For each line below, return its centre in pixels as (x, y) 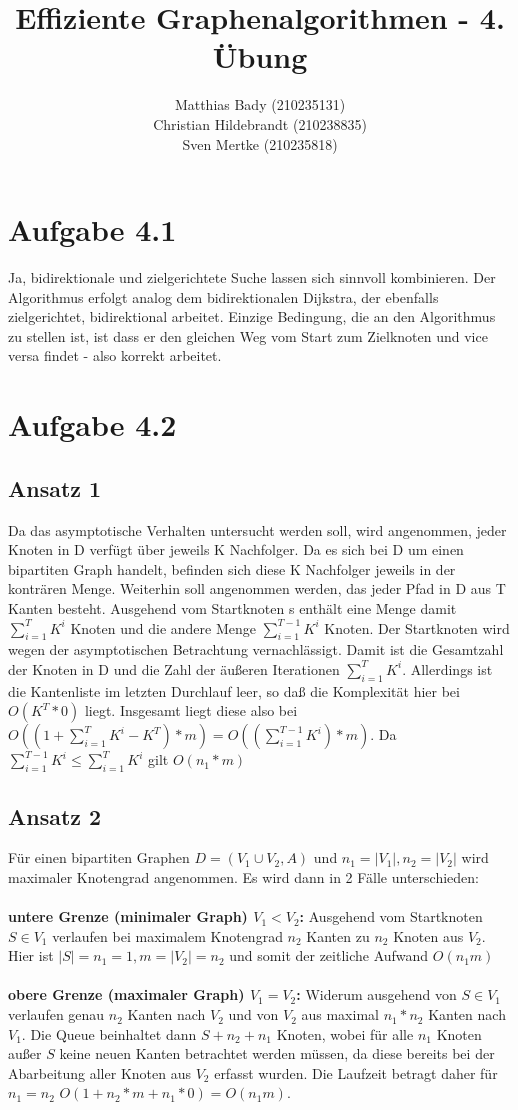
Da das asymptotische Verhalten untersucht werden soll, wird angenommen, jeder (257, 529)
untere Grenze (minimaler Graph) (128, 916)
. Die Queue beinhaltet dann (109, 1033)
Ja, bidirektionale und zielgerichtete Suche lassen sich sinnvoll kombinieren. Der (252, 277)
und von (253, 1014)
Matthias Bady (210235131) (260, 104)
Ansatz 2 (55, 815)
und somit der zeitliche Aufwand (329, 955)
